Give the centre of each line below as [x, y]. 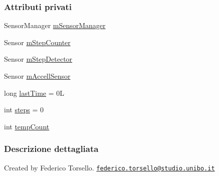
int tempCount [27, 126]
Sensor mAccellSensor [37, 76]
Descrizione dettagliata [51, 149]
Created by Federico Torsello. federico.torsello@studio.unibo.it [110, 167]
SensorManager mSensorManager [55, 25]
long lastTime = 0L [34, 93]
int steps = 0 [24, 110]
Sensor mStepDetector [38, 59]
